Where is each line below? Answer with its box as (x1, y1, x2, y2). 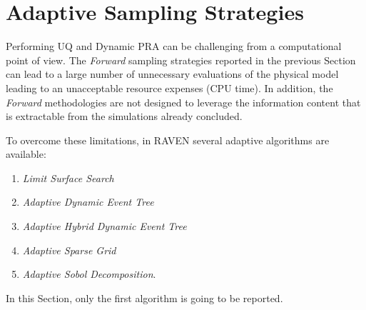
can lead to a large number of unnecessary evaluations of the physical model (6, 66, 339, 81)
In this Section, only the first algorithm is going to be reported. (6, 290, 283, 305)
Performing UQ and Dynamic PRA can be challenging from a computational (6, 39, 342, 54)
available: (6, 146, 46, 161)
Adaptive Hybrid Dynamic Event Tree (22, 219, 187, 234)
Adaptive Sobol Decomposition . (22, 266, 156, 281)
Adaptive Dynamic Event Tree (22, 194, 154, 209)
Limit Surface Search (22, 170, 114, 185)
